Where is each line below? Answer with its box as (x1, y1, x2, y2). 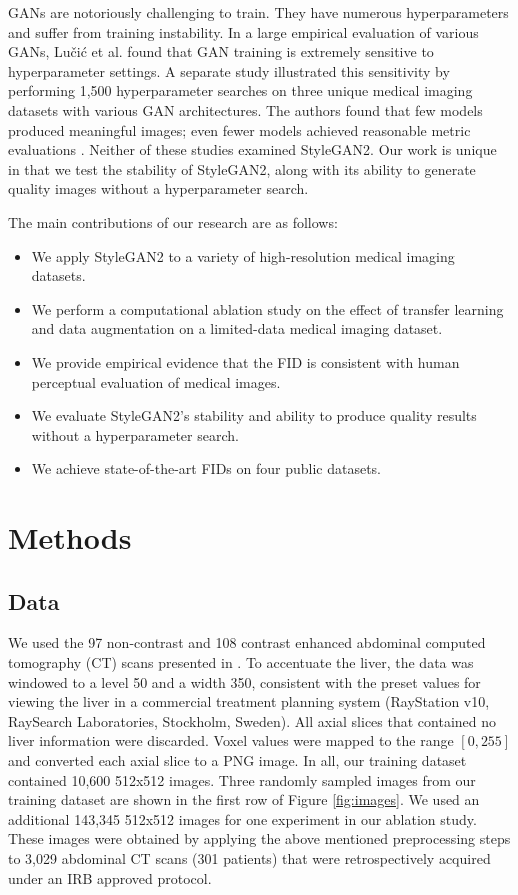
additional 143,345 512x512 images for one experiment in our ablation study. (8, 808, 477, 829)
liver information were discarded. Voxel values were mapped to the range (8, 730, 454, 751)
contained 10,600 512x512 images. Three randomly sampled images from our (8, 769, 476, 790)
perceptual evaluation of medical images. (31, 371, 281, 392)
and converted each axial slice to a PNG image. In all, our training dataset (8, 750, 467, 771)
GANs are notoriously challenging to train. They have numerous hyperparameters (8, 2, 509, 22)
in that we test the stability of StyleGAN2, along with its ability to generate (8, 158, 476, 179)
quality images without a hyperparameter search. (8, 178, 309, 199)
